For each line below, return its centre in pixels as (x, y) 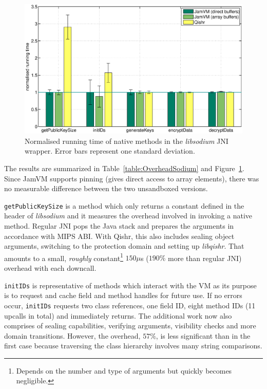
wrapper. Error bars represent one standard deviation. (110, 151)
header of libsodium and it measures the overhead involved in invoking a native (128, 216)
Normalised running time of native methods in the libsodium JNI (127, 141)
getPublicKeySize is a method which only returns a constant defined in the (124, 205)
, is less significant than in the (203, 335)
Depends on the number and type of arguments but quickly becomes (124, 370)
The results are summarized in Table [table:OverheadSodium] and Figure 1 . (124, 168)
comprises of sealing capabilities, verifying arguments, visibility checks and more (130, 326)
